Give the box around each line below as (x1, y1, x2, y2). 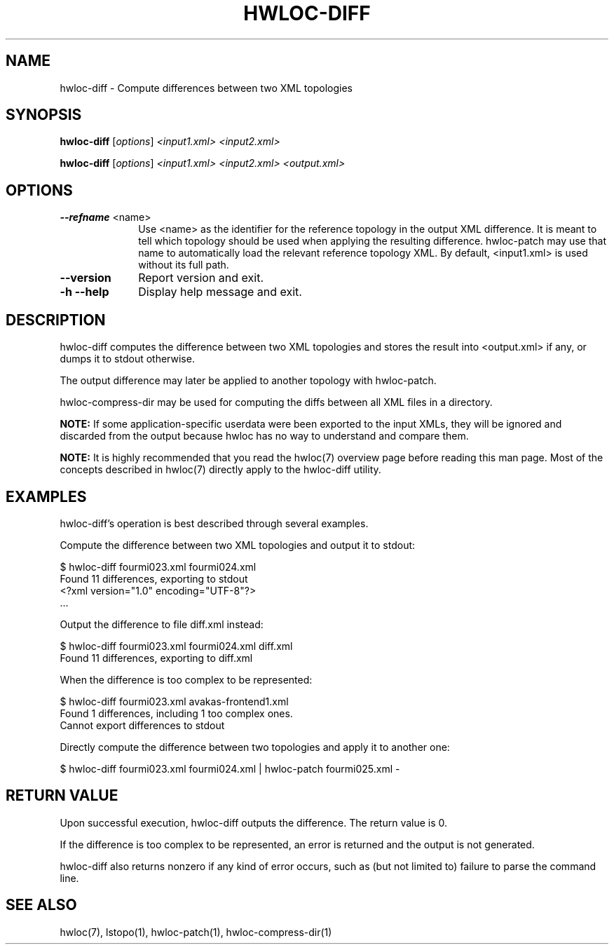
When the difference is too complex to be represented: (60, 673, 313, 686)
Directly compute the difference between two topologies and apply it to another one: (60, 740, 450, 753)
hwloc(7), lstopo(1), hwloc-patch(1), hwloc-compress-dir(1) (60, 925, 332, 938)
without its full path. (138, 259, 229, 271)
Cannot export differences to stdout (60, 719, 225, 731)
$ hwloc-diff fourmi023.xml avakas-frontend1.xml (60, 695, 289, 707)
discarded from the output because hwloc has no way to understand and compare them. (60, 430, 469, 442)
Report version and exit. (138, 271, 264, 285)
